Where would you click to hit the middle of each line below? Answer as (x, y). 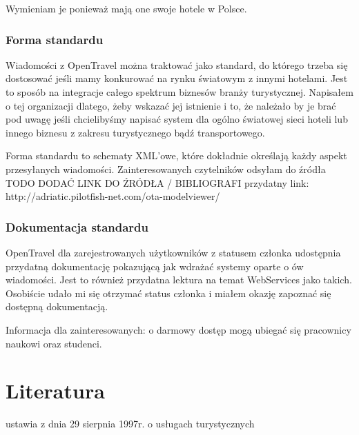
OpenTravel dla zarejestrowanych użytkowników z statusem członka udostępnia (173, 252)
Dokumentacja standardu (77, 226)
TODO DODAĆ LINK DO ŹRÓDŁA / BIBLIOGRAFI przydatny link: (157, 182)
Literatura (55, 391)
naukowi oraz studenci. (54, 343)
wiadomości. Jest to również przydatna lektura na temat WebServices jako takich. (179, 280)
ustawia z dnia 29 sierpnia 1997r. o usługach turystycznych (130, 424)
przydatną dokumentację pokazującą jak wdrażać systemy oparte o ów (155, 266)
